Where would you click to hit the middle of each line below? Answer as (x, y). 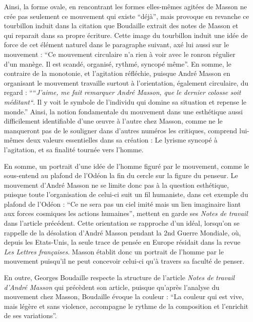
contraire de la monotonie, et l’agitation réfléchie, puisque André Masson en (117, 73)
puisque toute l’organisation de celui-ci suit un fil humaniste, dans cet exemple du (126, 194)
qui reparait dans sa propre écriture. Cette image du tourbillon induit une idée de (126, 35)
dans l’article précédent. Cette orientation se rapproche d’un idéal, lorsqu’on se (122, 223)
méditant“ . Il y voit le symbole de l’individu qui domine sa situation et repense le (125, 101)
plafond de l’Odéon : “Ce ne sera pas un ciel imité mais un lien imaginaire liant (123, 204)
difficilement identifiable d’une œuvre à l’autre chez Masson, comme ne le (113, 121)
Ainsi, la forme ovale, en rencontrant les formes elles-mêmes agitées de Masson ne (126, 6)
